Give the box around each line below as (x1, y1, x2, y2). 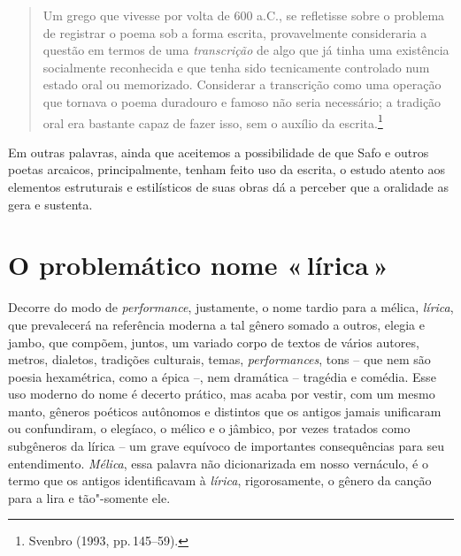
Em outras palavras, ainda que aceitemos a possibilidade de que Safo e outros (8, 142, 429, 161)
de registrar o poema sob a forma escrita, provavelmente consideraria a (42, 23, 427, 42)
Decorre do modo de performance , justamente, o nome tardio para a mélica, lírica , (8, 298, 454, 316)
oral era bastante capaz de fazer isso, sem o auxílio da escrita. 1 (42, 110, 383, 132)
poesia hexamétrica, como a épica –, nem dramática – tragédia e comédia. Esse (8, 367, 436, 385)
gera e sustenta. (8, 194, 93, 213)
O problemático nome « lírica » (8, 247, 389, 283)
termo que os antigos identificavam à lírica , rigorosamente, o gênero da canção (8, 471, 432, 490)
